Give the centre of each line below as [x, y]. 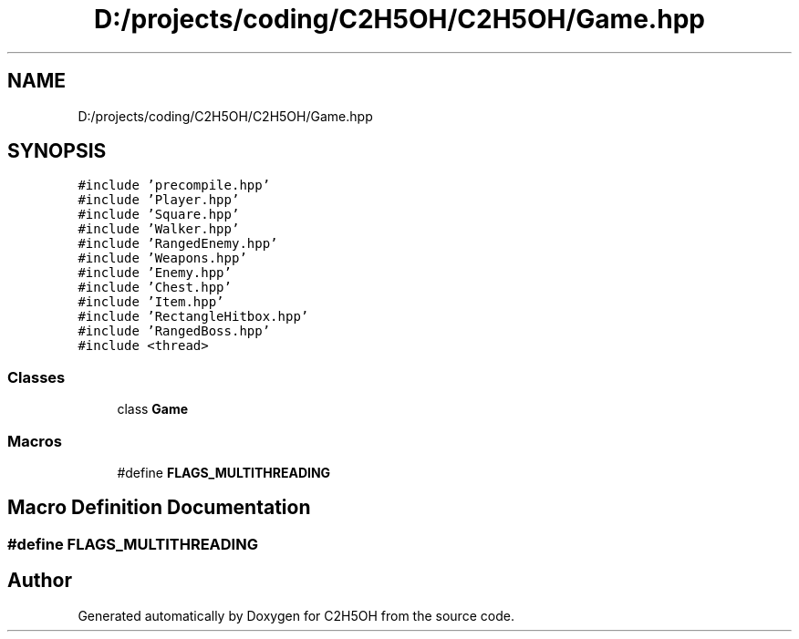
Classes [36, 377]
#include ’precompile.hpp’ [174, 186]
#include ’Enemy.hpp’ [155, 273]
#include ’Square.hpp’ [159, 215]
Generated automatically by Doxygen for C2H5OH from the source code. [296, 615]
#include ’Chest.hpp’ [155, 288]
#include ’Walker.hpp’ [159, 229]
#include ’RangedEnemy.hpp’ [178, 244]
